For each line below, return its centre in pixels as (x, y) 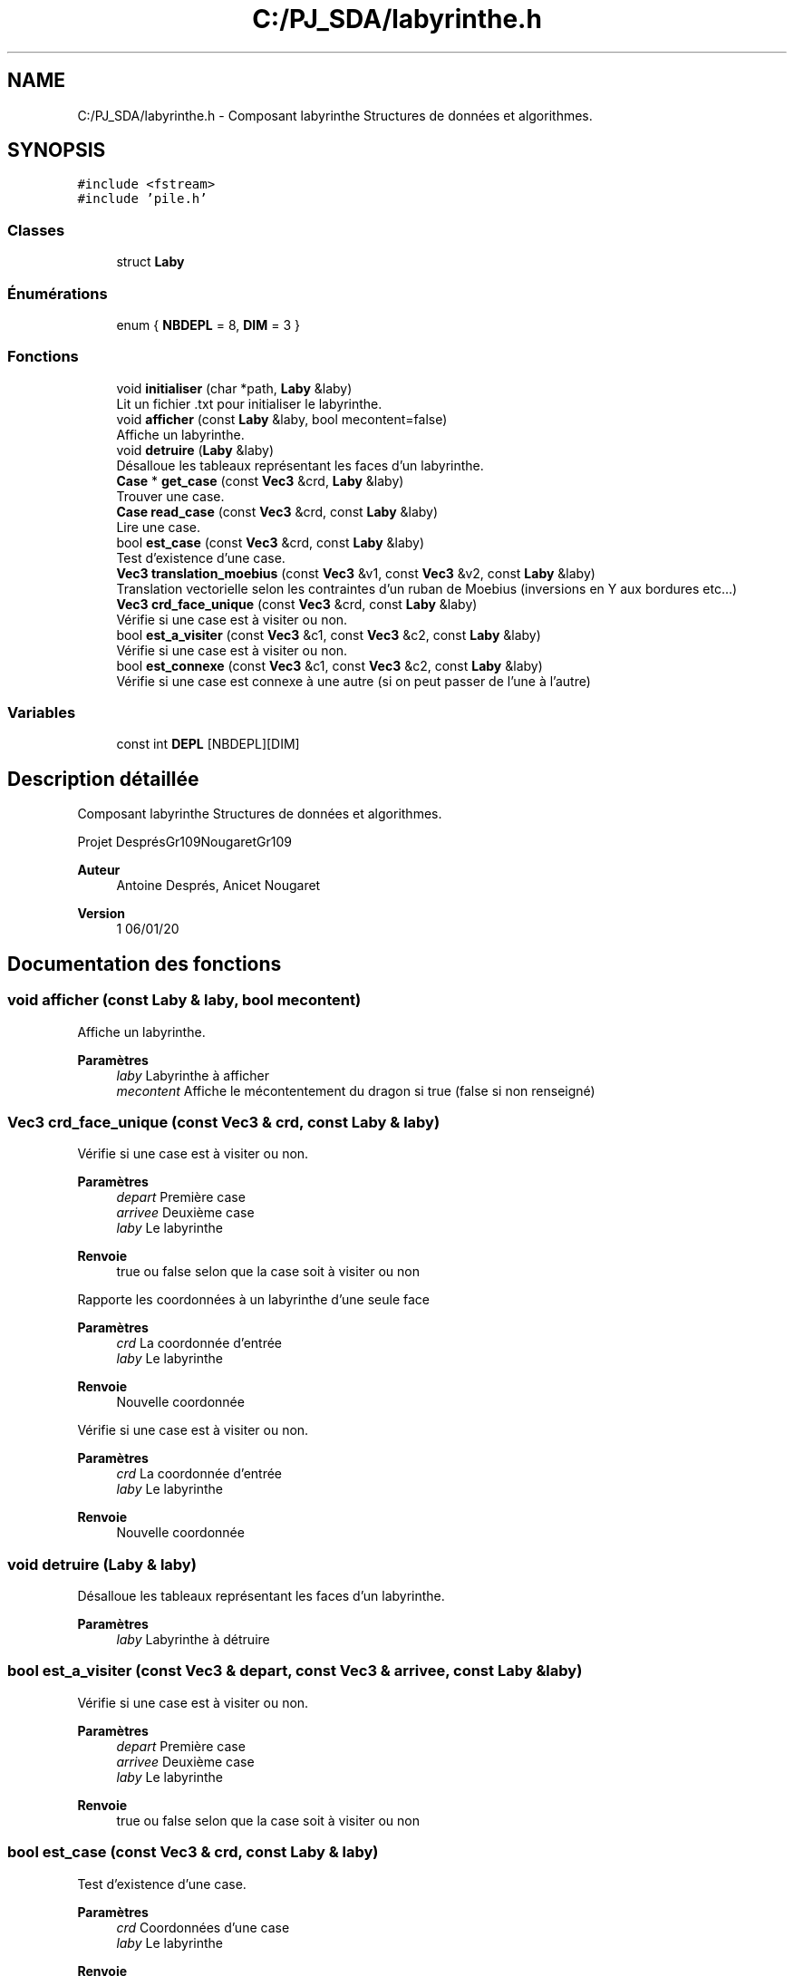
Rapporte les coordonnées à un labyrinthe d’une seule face (253, 1300)
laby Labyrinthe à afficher (193, 1075)
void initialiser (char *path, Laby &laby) (234, 388)
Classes (36, 230)
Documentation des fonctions (145, 964)
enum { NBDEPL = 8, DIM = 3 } (208, 324)
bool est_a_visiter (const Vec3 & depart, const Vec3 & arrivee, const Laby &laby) (295, 1671)
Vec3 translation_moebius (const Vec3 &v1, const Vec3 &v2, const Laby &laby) (356, 573)
